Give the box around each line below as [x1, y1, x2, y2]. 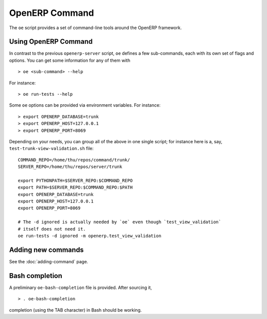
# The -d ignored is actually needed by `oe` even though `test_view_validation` [18, 219, 222, 225]
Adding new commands [9, 245, 84, 254]
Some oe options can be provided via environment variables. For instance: [9, 102, 161, 108]
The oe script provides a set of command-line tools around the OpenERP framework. [9, 25, 182, 31]
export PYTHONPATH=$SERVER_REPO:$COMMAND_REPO [18, 178, 133, 183]
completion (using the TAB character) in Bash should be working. [9, 307, 142, 313]
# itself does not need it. [18, 226, 86, 232]
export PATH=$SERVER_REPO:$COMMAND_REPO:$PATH [18, 185, 133, 190]
